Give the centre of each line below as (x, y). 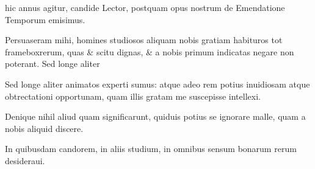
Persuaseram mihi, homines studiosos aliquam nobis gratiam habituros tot (144, 40)
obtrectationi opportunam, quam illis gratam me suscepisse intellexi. (133, 96)
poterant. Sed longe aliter (52, 64)
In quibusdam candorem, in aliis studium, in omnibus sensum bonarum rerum (151, 149)
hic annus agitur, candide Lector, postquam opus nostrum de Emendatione (145, 7)
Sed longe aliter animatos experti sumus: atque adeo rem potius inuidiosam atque (157, 84)
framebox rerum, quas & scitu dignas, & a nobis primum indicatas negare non (150, 51)
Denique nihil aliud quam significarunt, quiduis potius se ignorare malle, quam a (155, 116)
